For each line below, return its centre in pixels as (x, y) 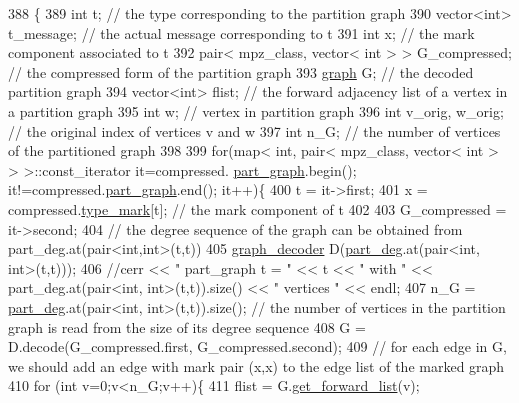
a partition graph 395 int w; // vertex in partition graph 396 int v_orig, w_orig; (256, 110)
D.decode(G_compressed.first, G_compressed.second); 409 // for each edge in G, (257, 346)
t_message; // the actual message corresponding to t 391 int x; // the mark (241, 32)
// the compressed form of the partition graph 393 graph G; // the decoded (241, 71)
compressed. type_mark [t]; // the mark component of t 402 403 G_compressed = (257, 208)
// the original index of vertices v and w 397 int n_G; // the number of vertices (254, 130)
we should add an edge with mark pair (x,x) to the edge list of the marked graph (256, 365)
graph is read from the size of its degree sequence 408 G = (187, 326)
